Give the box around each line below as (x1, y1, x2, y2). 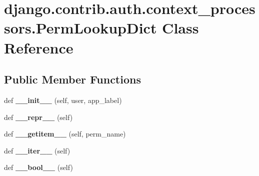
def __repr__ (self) (4, 111, 73, 122)
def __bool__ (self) (4, 162, 73, 172)
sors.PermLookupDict (4, 17, 157, 38)
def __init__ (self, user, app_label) (4, 94, 122, 105)
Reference (4, 37, 73, 57)
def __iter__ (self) (4, 145, 70, 155)
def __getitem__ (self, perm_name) (4, 128, 126, 139)
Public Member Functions (4, 71, 141, 87)
